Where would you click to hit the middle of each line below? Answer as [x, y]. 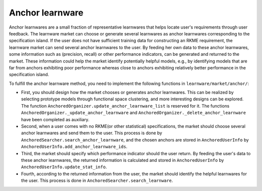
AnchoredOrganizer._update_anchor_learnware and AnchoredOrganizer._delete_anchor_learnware [133, 113]
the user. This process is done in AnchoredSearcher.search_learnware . [97, 181]
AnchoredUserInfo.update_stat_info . [64, 167]
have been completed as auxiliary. [55, 119]
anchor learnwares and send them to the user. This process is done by [92, 133]
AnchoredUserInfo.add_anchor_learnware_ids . [74, 147]
